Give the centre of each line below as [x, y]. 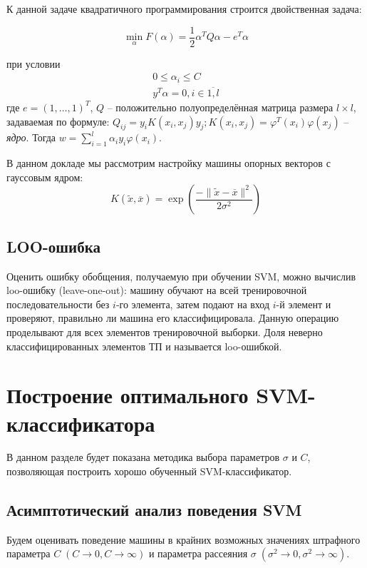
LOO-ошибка [53, 246]
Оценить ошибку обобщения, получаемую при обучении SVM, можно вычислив [181, 276]
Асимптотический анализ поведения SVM [154, 510]
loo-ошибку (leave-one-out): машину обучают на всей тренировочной [157, 290]
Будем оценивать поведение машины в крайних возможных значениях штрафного [183, 539]
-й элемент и [304, 304]
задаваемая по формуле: [58, 121]
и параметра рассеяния [198, 553]
